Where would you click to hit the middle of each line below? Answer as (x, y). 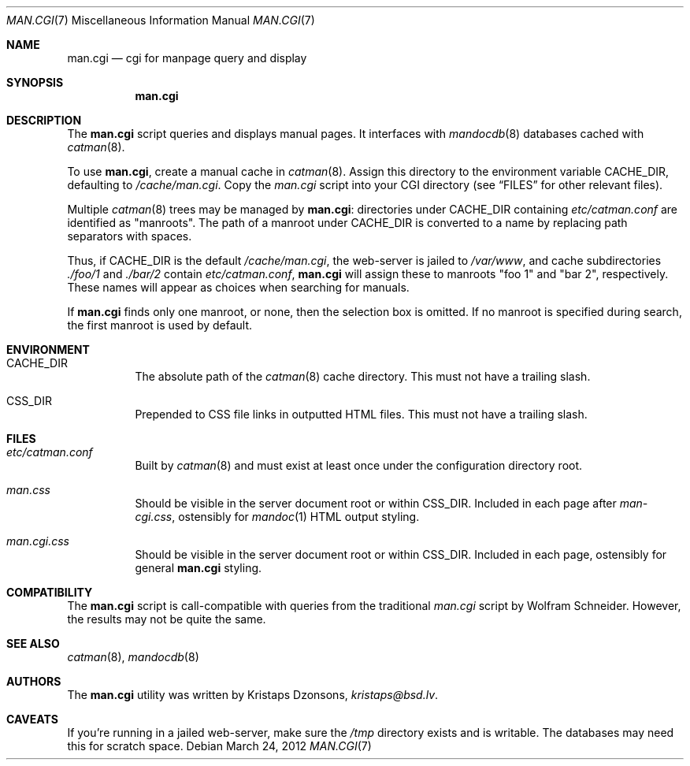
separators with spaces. (130, 236)
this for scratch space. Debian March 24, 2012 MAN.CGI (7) (219, 746)
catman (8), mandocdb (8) (133, 657)
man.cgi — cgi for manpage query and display (187, 58)
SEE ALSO (33, 643)
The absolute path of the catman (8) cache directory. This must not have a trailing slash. (363, 376)
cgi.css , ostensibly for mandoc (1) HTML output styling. (277, 517)
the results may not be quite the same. (167, 619)
